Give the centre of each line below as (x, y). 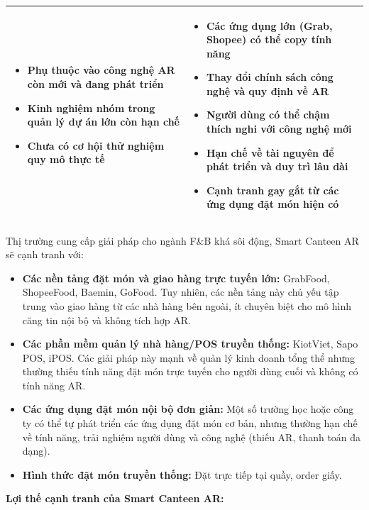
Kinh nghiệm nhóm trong (91, 107)
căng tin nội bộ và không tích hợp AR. (106, 320)
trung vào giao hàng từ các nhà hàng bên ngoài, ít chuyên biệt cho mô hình (187, 305)
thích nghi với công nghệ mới (279, 129)
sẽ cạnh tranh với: (45, 254)
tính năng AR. (54, 385)
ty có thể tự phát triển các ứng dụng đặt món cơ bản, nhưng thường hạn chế (190, 423)
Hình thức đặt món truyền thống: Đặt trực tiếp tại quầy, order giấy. (182, 474)
